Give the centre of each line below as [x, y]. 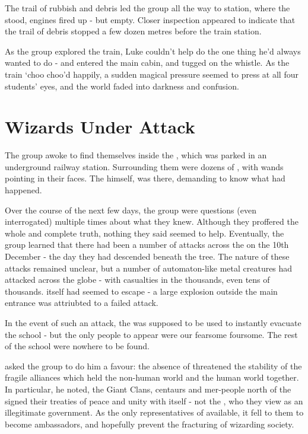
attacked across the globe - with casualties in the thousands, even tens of [137, 280]
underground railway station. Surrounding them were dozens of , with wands [144, 166]
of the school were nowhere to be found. [77, 346]
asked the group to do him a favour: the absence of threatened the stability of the [153, 366]
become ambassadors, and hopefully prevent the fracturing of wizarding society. [150, 424]
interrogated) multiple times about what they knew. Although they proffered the [152, 221]
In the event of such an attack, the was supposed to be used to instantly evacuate [153, 323]
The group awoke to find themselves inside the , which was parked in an [136, 155]
